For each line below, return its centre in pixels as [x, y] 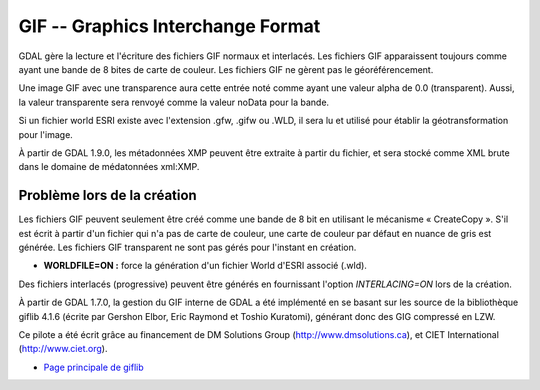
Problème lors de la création [107, 195]
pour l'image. [46, 134]
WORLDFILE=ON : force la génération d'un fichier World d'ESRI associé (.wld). [205, 266]
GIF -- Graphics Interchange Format [169, 26]
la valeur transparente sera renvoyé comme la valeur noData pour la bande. [174, 102]
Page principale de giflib [93, 367]
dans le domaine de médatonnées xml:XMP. [109, 167]
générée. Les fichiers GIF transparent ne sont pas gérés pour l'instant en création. [187, 247]
